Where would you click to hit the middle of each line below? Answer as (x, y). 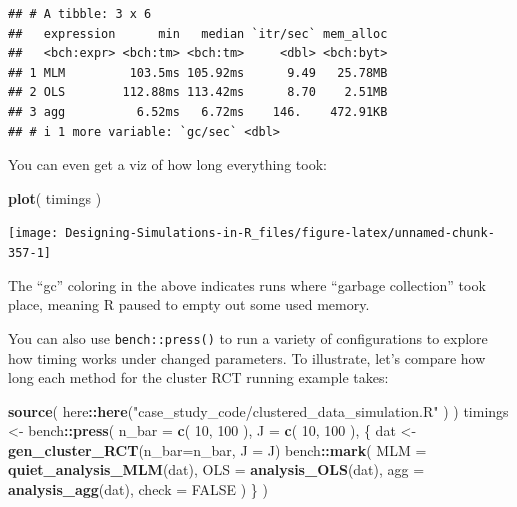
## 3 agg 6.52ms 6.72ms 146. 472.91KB (198, 111)
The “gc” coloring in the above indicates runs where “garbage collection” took (247, 284)
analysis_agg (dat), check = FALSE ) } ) (138, 489)
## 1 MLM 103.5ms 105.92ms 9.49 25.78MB (198, 72)
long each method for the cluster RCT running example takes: (198, 377)
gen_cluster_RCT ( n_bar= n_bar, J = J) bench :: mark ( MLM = (217, 449)
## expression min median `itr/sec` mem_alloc (198, 33)
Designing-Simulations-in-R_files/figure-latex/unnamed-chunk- (280, 233)
